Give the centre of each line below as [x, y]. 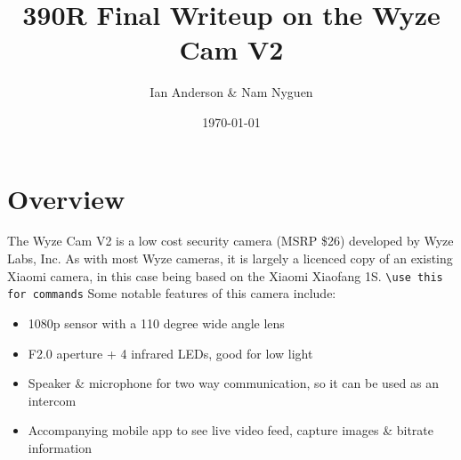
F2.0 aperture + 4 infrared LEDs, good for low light [170, 353]
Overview [66, 198]
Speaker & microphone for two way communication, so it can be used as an [233, 383]
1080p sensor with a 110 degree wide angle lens [156, 323]
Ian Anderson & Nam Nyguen [231, 92]
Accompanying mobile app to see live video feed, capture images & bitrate [230, 430]
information [60, 447]
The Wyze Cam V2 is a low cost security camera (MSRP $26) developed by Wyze [230, 241]
